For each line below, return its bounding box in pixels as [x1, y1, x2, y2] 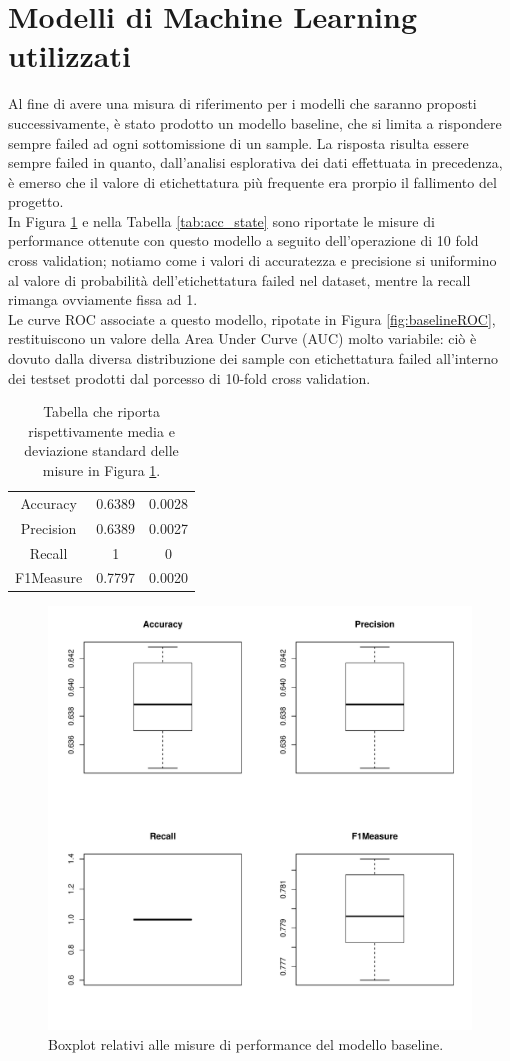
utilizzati [8, 35, 131, 76]
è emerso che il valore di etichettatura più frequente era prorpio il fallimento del [8, 171, 497, 192]
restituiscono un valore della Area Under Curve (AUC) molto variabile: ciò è [8, 328, 477, 349]
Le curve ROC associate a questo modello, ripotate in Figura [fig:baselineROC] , [8, 308, 496, 329]
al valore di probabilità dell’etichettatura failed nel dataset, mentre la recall [8, 269, 471, 290]
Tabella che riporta [43, 401, 160, 422]
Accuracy [20, 492, 77, 513]
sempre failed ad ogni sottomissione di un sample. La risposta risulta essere [8, 132, 469, 153]
